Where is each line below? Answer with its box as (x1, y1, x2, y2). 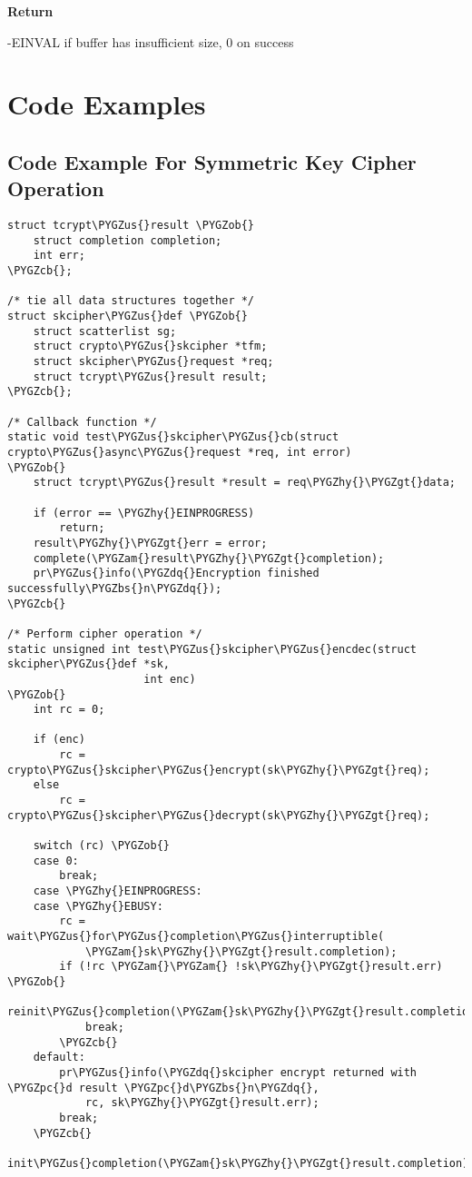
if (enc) (33, 733, 85, 747)
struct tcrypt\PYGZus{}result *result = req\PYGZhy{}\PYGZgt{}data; (33, 476, 456, 490)
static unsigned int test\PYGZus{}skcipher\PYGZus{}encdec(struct (7, 642, 418, 656)
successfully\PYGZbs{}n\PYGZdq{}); (7, 581, 222, 595)
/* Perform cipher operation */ (7, 627, 202, 640)
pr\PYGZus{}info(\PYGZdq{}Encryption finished (33, 567, 320, 580)
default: (33, 1051, 85, 1064)
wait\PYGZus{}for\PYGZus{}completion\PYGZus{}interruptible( (7, 930, 385, 943)
